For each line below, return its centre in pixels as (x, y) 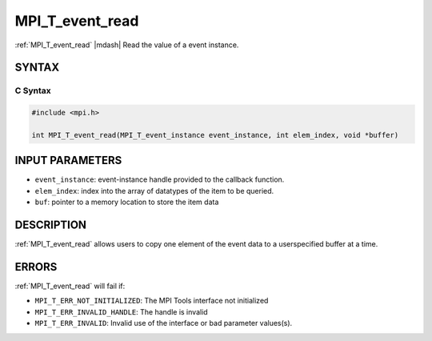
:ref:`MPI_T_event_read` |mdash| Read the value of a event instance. (127, 45)
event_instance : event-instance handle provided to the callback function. (160, 179)
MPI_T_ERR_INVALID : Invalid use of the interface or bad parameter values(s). (164, 323)
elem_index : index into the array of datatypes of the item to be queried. (154, 191)
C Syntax (33, 90)
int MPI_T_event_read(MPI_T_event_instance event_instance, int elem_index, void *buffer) (215, 135)
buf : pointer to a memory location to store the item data (127, 202)
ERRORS (36, 267)
